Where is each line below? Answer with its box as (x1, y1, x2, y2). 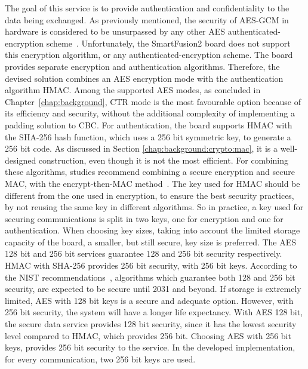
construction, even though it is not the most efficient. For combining (38, 153, 289, 166)
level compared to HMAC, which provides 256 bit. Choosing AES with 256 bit (5, 329, 291, 342)
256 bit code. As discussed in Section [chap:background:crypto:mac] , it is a (5, 142, 278, 155)
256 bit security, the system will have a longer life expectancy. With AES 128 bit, (5, 306, 303, 318)
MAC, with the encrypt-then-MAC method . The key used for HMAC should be (5, 177, 300, 189)
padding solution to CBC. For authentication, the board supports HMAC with (5, 118, 292, 131)
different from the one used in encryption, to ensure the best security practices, (5, 189, 294, 201)
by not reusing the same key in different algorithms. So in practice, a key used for (5, 201, 304, 213)
